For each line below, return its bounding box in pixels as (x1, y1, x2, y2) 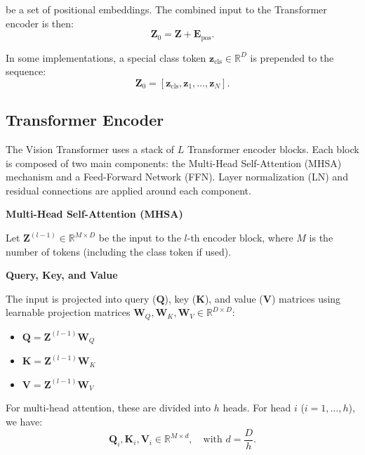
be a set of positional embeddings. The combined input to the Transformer (6, 2, 327, 16)
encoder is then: (6, 15, 74, 30)
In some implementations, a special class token (6, 50, 206, 65)
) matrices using (271, 291, 341, 305)
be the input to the (98, 230, 181, 244)
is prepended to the (250, 50, 334, 65)
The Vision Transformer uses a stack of (6, 142, 175, 157)
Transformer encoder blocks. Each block (187, 142, 359, 157)
